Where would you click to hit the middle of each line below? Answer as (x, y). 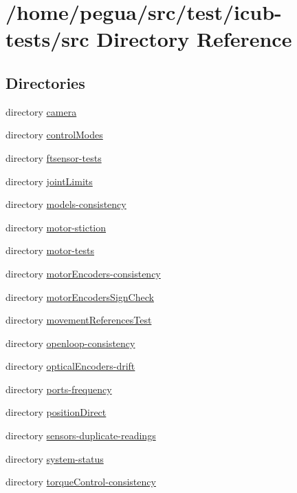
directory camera (41, 111)
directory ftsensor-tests (54, 157)
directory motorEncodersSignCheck (80, 296)
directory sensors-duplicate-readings (81, 436)
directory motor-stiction (56, 227)
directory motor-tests (50, 250)
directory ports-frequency (59, 389)
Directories (45, 82)
